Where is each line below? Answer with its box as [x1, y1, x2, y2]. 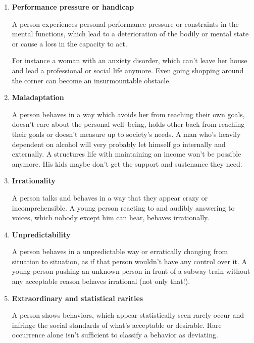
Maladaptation [12, 92, 64, 103]
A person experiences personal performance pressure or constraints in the [12, 18, 239, 29]
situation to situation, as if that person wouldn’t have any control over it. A [12, 256, 247, 266]
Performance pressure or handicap [12, 2, 134, 12]
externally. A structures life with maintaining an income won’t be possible [12, 149, 241, 159]
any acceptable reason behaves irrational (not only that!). [12, 276, 190, 286]
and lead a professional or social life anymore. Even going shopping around [12, 65, 244, 75]
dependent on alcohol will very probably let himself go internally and [12, 138, 226, 149]
